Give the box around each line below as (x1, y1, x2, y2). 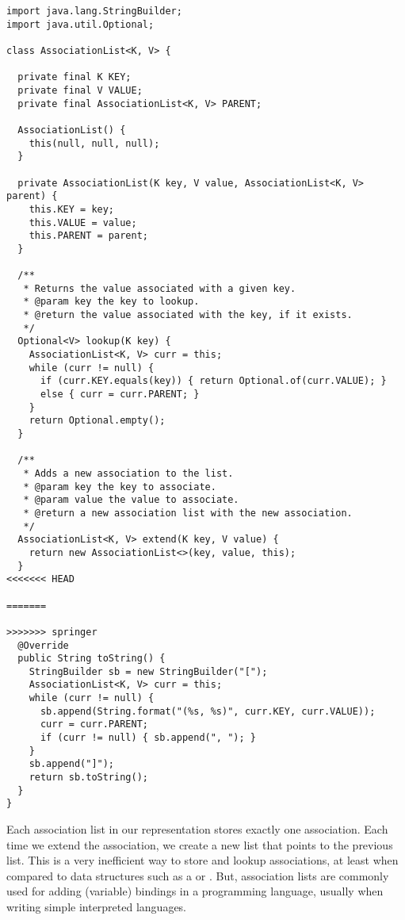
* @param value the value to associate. (23, 494, 239, 506)
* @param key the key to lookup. (23, 296, 200, 308)
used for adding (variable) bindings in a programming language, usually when (6, 883, 384, 899)
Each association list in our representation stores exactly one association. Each (6, 821, 388, 838)
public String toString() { (17, 653, 166, 665)
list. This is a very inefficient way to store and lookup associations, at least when (6, 852, 399, 868)
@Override (17, 639, 69, 651)
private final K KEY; (17, 71, 132, 83)
